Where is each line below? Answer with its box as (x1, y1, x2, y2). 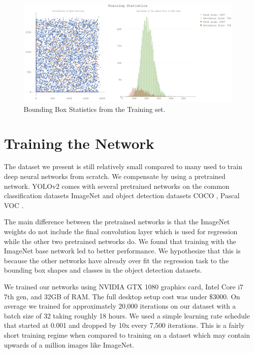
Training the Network (4, 133, 155, 153)
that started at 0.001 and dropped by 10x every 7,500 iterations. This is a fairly (4, 320, 245, 330)
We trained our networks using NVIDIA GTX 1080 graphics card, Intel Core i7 (4, 282, 244, 291)
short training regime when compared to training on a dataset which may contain (4, 329, 250, 340)
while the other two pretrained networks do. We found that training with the (4, 236, 236, 246)
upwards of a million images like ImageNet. (4, 339, 134, 350)
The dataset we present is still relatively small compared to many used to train (4, 161, 242, 172)
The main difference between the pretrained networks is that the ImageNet (4, 216, 230, 227)
